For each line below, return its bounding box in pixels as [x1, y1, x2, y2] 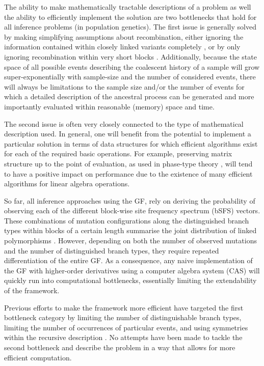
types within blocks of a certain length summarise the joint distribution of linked [4, 225, 257, 236]
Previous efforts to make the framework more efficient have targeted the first [4, 302, 244, 313]
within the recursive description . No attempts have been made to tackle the [4, 332, 243, 343]
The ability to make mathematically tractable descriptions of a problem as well [4, 2, 251, 12]
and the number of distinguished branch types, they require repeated [4, 245, 219, 256]
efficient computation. [4, 352, 72, 362]
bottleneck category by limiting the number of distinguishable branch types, [4, 312, 242, 323]
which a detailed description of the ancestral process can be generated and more [4, 91, 254, 102]
